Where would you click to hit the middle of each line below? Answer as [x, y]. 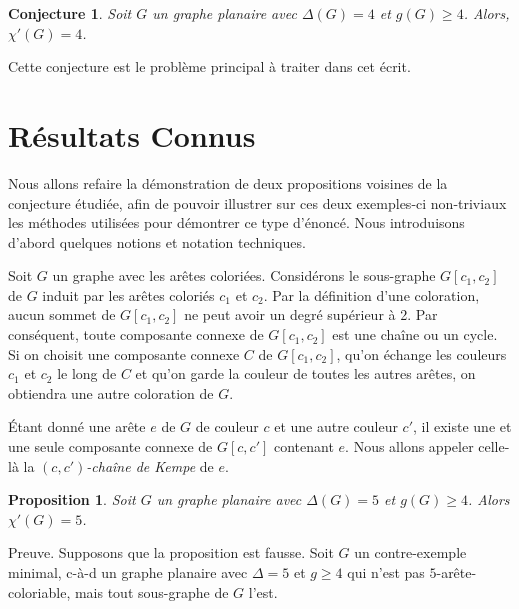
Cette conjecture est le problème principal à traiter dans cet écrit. [209, 66]
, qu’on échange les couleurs [421, 353]
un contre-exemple [410, 552]
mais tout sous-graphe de [151, 591]
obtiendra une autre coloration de [111, 392]
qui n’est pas [386, 572]
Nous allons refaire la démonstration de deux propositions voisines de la [228, 182]
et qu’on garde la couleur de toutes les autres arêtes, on [305, 373]
